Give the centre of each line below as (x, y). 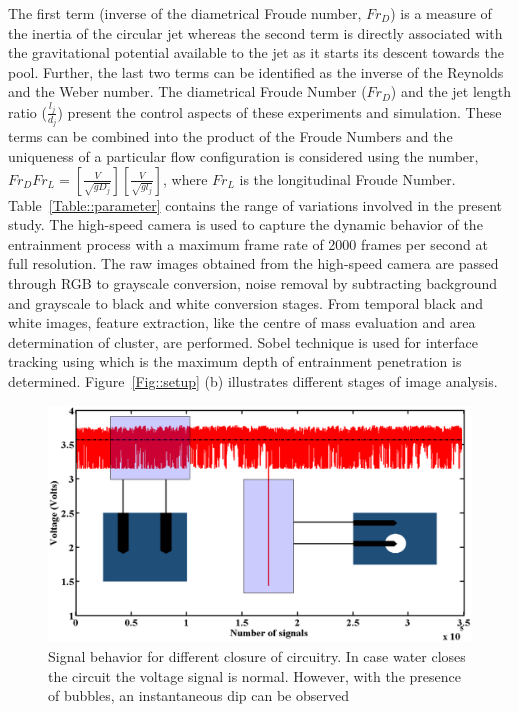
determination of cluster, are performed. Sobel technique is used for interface (243, 341)
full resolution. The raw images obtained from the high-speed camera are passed (253, 263)
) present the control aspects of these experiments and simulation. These (279, 111)
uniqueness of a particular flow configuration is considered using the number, (243, 155)
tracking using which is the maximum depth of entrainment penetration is (235, 361)
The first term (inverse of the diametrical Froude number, (185, 13)
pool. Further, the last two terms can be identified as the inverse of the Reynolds (256, 71)
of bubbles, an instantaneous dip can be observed (198, 695)
